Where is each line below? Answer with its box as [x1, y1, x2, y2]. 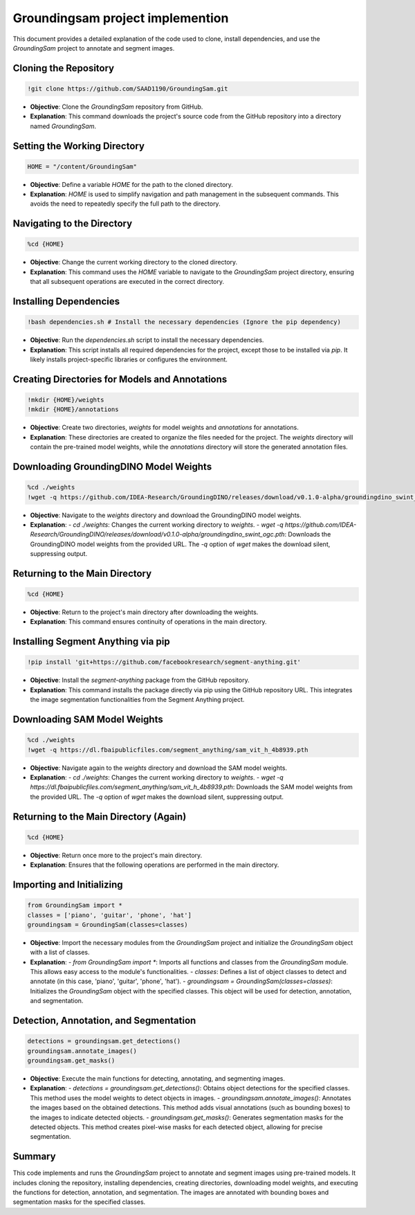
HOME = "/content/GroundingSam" [27, 163, 138, 170]
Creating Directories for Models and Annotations [12, 373, 228, 385]
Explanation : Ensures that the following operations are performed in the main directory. [30, 861, 279, 869]
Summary [12, 1151, 56, 1162]
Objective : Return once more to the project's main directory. [30, 851, 203, 859]
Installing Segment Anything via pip [12, 636, 170, 647]
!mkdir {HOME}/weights [27, 396, 104, 404]
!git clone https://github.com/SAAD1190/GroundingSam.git [27, 84, 228, 93]
